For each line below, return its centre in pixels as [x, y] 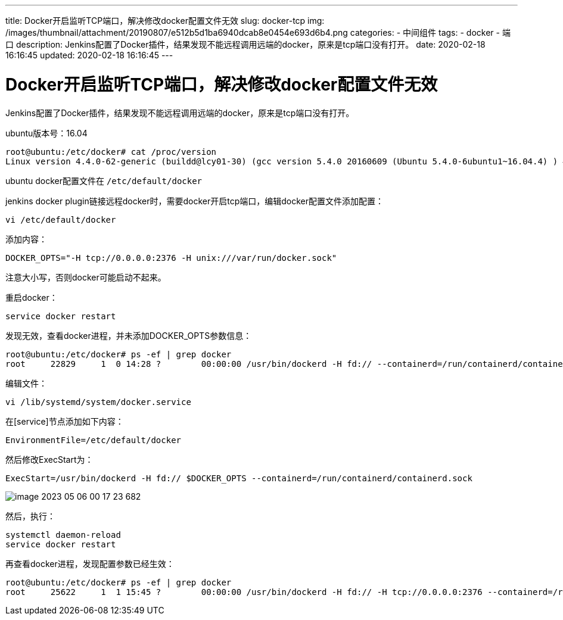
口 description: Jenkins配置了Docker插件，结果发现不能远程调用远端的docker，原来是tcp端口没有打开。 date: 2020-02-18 [245, 44]
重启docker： [32, 297]
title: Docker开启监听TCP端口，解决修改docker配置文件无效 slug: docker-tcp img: [165, 21]
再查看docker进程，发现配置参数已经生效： [90, 563]
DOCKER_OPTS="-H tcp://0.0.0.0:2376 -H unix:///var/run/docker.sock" [171, 258]
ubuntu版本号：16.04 [46, 133]
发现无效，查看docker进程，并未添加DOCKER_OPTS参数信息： [129, 335]
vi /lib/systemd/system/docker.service [98, 402]
